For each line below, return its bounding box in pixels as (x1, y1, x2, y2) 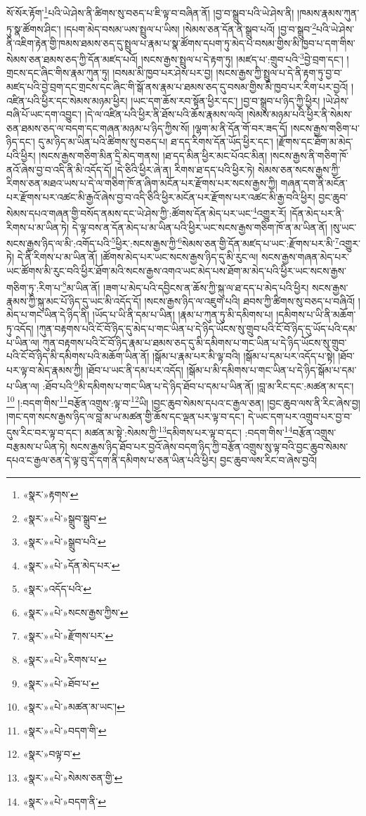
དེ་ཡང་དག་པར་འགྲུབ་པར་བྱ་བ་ (247, 408, 353, 423)
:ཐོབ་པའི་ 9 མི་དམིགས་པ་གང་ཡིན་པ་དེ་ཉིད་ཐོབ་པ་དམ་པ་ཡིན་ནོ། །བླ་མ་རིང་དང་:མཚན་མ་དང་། (42, 377, 354, 394)
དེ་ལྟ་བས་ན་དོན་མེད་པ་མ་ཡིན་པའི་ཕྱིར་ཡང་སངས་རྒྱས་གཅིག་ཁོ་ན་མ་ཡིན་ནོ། (72, 219, 327, 234)
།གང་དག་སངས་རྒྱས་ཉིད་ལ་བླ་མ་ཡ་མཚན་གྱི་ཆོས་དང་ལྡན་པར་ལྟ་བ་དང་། (6, 408, 245, 423)
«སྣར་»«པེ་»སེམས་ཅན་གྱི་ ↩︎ (22, 770, 123, 785)
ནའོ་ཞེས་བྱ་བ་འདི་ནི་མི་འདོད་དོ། (6, 162, 112, 176)
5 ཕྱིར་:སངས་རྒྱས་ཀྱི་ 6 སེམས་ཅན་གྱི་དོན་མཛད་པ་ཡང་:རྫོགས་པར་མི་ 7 (111, 234, 339, 250)
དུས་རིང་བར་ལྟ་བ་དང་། (6, 425, 81, 440)
